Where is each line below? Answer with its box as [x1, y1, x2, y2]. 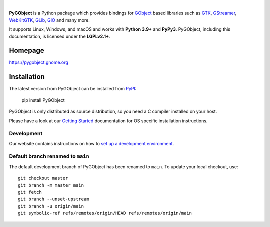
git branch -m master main [18, 182, 84, 188]
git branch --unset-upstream [18, 196, 89, 202]
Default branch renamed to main [9, 153, 89, 160]
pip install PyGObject [21, 97, 65, 103]
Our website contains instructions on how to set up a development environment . [9, 140, 174, 146]
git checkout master [18, 175, 68, 181]
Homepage [9, 46, 44, 55]
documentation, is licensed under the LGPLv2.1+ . [9, 33, 110, 39]
